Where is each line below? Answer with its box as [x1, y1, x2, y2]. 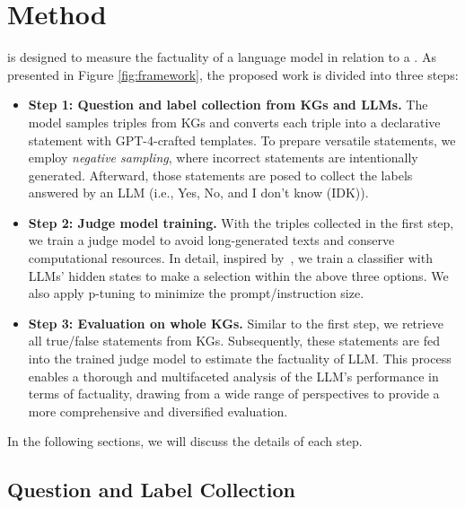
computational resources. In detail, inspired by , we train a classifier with [28, 249, 433, 267]
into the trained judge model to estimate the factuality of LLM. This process [28, 349, 452, 368]
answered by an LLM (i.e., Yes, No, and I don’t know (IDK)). [28, 183, 369, 202]
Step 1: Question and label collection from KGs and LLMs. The [28, 95, 428, 114]
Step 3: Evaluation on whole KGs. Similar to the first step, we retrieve [28, 313, 443, 332]
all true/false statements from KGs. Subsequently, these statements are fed [28, 331, 440, 350]
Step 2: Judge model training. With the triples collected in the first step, [28, 213, 454, 232]
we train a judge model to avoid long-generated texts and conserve [28, 231, 395, 250]
